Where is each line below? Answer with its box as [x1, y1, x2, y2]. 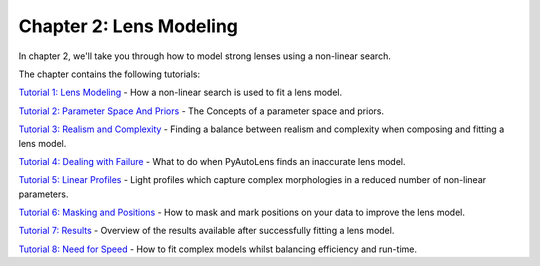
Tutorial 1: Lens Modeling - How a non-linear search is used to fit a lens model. [18, 86, 343, 99]
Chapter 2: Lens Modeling [18, 15, 239, 37]
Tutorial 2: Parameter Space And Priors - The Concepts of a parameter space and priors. [18, 105, 385, 117]
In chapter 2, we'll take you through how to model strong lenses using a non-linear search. [18, 50, 392, 62]
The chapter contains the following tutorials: [18, 68, 200, 80]
